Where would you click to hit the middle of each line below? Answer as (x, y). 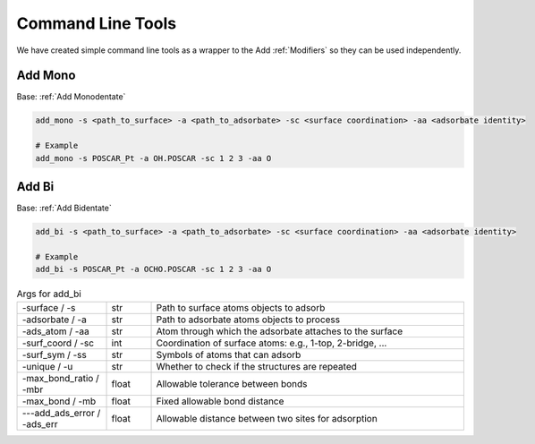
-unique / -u (47, 366)
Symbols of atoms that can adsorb (229, 354)
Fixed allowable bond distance (220, 401)
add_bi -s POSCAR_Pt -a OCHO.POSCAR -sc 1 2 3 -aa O (153, 269)
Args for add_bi (49, 294)
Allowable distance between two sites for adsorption (267, 418)
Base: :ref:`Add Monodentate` (71, 97)
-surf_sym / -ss (54, 354)
